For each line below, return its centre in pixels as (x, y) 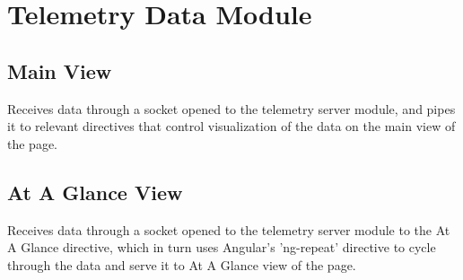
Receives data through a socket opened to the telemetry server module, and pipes (231, 108)
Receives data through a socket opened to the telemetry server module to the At (229, 229)
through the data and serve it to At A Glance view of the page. (182, 264)
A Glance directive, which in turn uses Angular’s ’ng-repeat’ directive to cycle (222, 247)
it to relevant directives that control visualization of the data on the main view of (231, 126)
